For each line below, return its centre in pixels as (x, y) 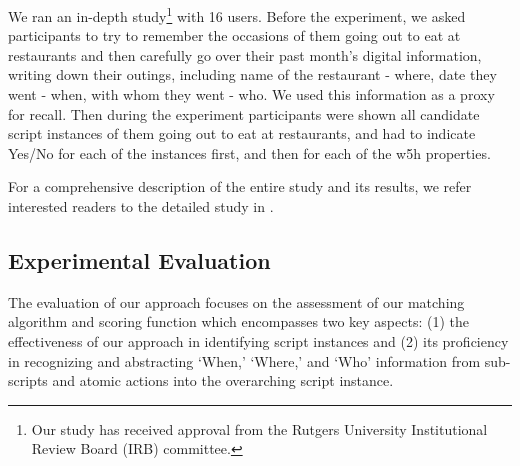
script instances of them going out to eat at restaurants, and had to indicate (242, 133)
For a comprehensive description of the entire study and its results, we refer (240, 186)
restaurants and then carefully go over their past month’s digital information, (245, 54)
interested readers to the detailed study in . (141, 206)
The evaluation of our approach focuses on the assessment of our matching (236, 301)
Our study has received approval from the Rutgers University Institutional (259, 428)
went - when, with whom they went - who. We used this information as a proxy (251, 94)
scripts (28, 380)
